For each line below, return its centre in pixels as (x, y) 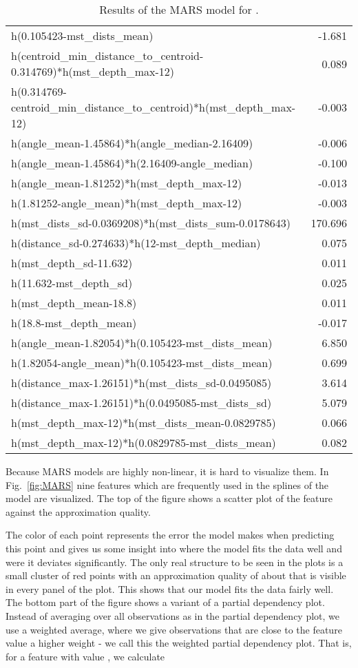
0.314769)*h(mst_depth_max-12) (93, 71)
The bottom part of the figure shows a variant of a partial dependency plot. (165, 602)
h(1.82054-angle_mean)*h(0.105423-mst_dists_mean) (142, 363)
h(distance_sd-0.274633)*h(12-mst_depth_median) (136, 243)
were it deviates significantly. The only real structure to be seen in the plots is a (175, 562)
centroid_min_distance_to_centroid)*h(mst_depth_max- (154, 107)
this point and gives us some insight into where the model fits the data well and (174, 548)
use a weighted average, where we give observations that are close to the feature (174, 629)
